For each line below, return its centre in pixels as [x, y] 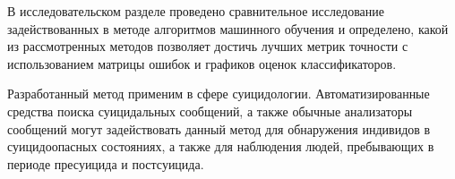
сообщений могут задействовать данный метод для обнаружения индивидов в [219, 128]
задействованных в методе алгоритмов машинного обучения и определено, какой [228, 28]
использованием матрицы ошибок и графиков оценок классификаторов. [202, 63]
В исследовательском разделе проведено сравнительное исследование [196, 11]
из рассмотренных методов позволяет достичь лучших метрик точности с [208, 46]
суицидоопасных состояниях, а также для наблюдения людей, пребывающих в [221, 146]
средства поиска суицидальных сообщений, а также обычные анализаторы [210, 111]
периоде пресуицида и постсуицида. [106, 163]
